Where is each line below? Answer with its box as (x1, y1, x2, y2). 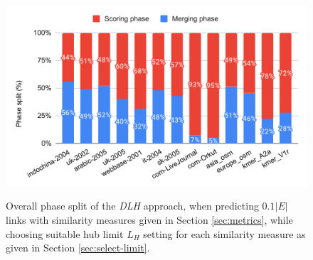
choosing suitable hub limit (6, 226, 124, 241)
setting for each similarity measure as (143, 226, 306, 241)
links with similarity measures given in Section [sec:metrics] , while (6, 212, 293, 227)
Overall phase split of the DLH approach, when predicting (6, 198, 259, 213)
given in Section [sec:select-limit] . (6, 240, 150, 255)
